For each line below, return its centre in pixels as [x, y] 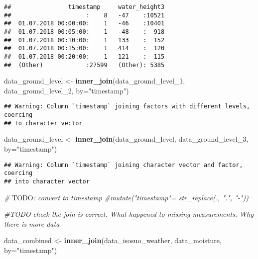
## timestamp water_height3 [84, 7]
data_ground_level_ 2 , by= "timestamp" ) [66, 90]
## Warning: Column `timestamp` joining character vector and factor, [124, 165]
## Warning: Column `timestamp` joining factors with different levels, [127, 107]
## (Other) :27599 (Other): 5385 [84, 65]
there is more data [32, 223]
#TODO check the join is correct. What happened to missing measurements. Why [129, 214]
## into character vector [47, 181]
